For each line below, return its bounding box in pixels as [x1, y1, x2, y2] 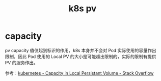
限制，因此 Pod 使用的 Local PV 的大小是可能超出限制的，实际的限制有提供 [5, 54, 156, 59]
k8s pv [68, 3, 97, 14]
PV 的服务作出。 [5, 59, 38, 65]
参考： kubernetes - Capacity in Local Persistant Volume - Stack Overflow [5, 70, 154, 76]
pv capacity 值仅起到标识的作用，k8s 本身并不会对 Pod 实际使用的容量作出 [5, 47, 157, 53]
